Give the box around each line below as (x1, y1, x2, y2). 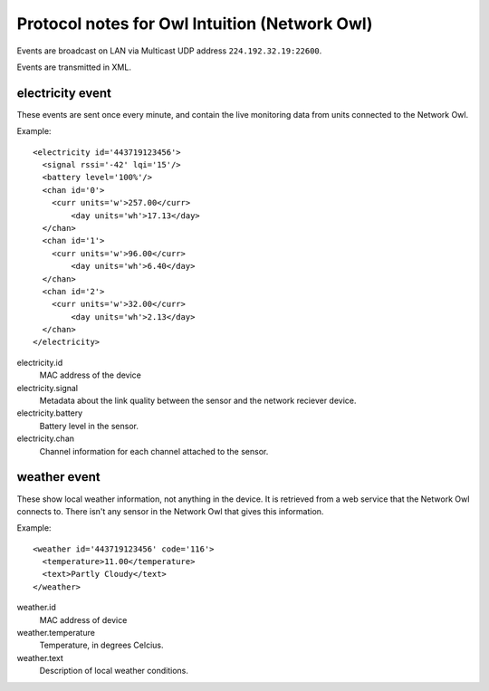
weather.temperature (16, 628, 95, 638)
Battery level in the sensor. (39, 420, 139, 431)
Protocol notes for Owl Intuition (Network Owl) (16, 14, 373, 34)
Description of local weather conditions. (39, 666, 189, 677)
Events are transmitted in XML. (16, 62, 131, 72)
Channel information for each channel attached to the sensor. (39, 446, 269, 456)
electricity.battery (16, 408, 83, 418)
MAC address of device (39, 614, 128, 625)
